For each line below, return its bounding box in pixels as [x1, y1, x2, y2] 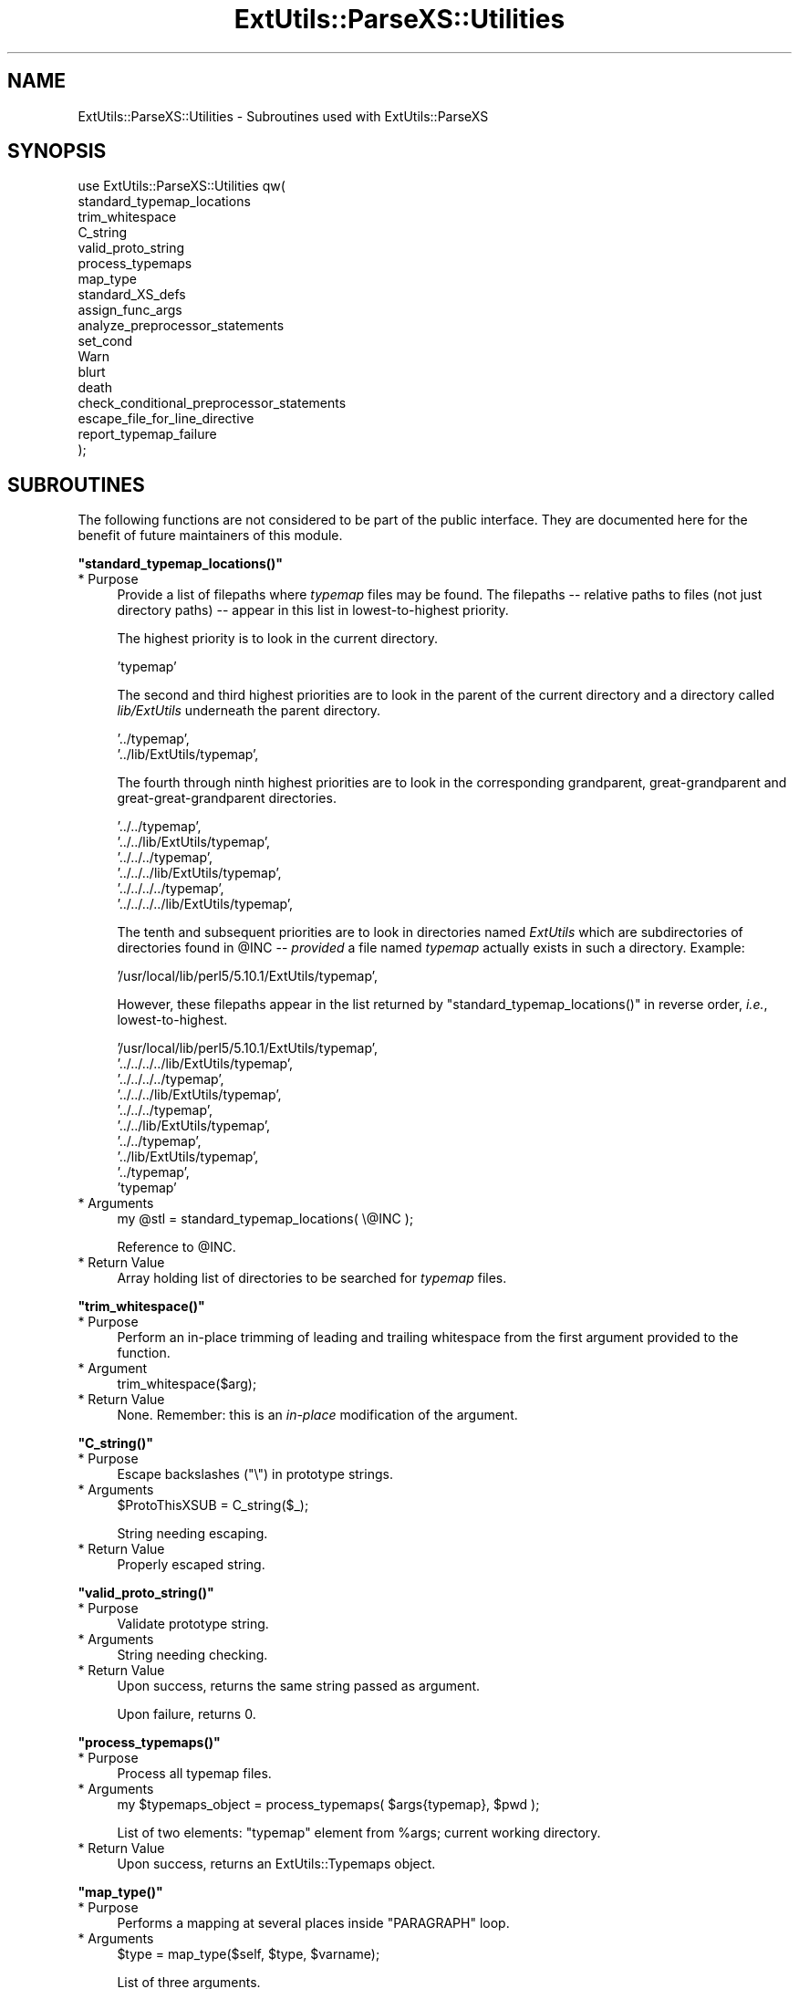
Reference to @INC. [117, 1239, 236, 1255]
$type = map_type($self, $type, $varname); [117, 1946, 380, 1963]
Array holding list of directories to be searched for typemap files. [117, 1270, 507, 1286]
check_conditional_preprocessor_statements [78, 395, 347, 411]
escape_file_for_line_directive [78, 411, 254, 427]
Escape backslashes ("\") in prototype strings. [117, 1466, 393, 1483]
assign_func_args [78, 302, 182, 318]
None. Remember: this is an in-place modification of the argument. [117, 1407, 518, 1423]
